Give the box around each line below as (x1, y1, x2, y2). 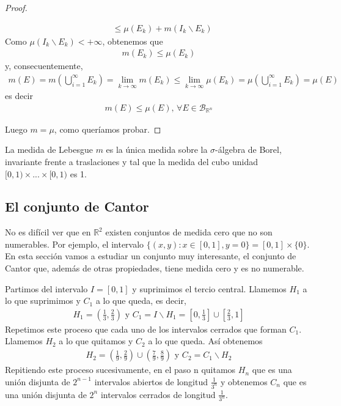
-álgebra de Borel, (215, 143, 282, 156)
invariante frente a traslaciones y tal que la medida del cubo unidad (5, 155, 258, 168)
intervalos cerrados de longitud (100, 388, 216, 400)
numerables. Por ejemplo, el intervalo (5, 237, 144, 250)
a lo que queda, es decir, (95, 294, 186, 307)
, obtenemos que (102, 34, 163, 47)
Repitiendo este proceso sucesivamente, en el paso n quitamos (5, 363, 236, 376)
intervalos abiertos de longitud (94, 375, 208, 388)
